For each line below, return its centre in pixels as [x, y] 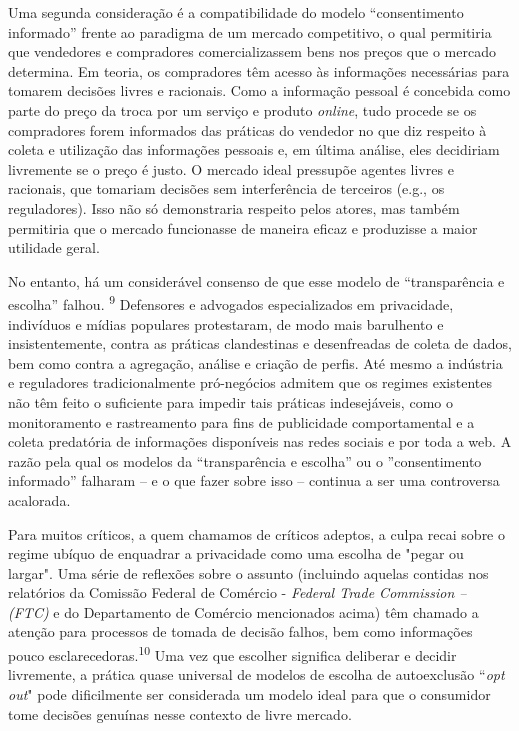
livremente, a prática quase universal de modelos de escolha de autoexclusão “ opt [256, 674]
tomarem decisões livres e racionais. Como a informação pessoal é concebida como [259, 90]
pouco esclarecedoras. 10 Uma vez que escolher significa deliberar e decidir [232, 653]
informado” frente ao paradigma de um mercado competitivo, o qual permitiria [250, 31]
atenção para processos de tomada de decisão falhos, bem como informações [240, 631]
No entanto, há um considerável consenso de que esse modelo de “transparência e [256, 280]
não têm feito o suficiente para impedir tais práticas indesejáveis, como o [230, 401]
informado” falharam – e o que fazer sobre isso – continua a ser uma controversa [254, 480]
